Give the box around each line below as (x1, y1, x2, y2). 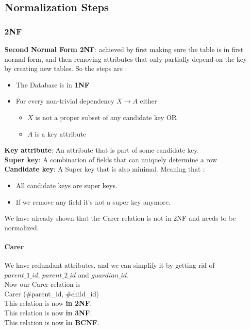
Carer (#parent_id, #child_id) (4, 288, 99, 298)
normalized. (4, 222, 39, 232)
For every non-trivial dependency (16, 96, 115, 106)
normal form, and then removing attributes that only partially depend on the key (4, 53, 247, 64)
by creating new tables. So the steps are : (4, 63, 127, 73)
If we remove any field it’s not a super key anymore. (16, 196, 171, 207)
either (140, 96, 157, 106)
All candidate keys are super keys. (16, 180, 117, 190)
